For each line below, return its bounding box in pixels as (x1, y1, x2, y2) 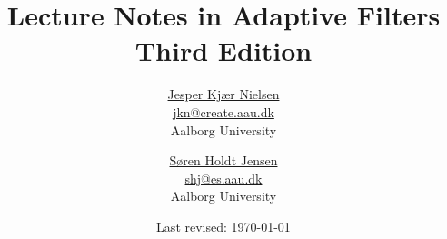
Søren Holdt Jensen (169, 151, 278, 170)
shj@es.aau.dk (184, 168, 263, 187)
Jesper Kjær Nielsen (167, 85, 280, 104)
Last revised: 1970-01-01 (156, 216, 291, 235)
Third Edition (134, 32, 313, 69)
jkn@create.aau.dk (173, 102, 274, 121)
